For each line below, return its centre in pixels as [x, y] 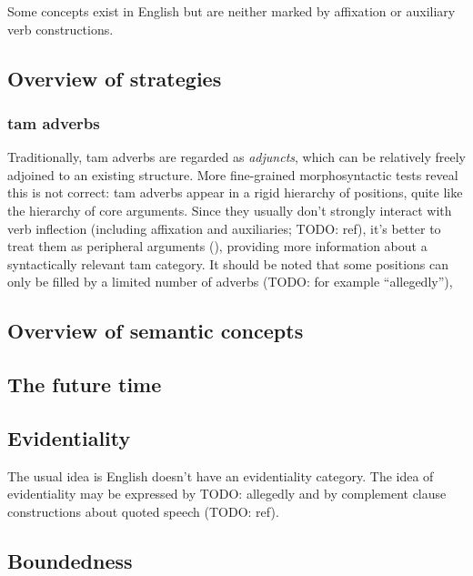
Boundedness [70, 560]
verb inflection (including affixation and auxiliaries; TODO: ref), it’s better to [224, 228]
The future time [85, 384]
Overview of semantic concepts [156, 331]
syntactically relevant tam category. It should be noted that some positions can [228, 263]
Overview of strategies [115, 78]
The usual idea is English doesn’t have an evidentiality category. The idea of [221, 475]
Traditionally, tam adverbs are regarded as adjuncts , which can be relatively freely [236, 157]
